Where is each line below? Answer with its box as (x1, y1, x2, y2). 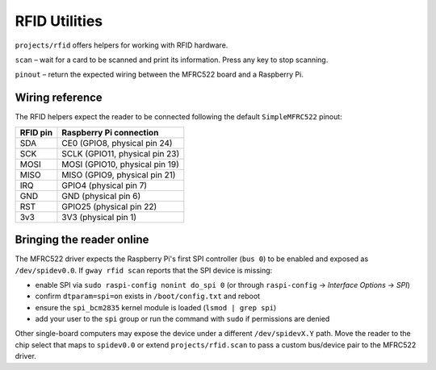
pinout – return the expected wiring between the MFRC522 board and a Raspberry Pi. (15, 69, 304, 80)
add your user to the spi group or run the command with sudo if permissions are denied (35, 314, 330, 324)
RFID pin (19, 127, 52, 138)
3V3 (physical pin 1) (61, 211, 137, 222)
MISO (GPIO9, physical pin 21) (61, 169, 176, 181)
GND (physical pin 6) (61, 190, 141, 202)
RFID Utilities (15, 12, 103, 30)
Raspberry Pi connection (61, 127, 159, 138)
